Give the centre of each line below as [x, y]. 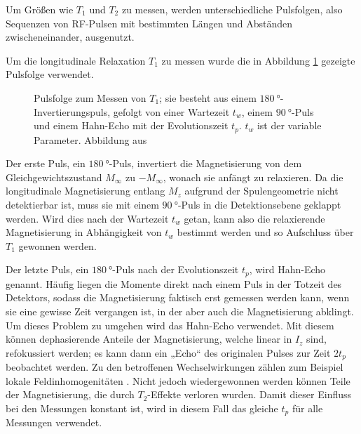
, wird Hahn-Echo [287, 269]
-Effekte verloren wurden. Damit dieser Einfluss [250, 394]
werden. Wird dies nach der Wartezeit [87, 218]
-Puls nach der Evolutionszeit [176, 269]
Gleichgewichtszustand [54, 177]
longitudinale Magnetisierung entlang [86, 191]
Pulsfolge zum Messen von [90, 97]
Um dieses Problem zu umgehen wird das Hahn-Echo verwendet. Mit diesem [170, 325]
